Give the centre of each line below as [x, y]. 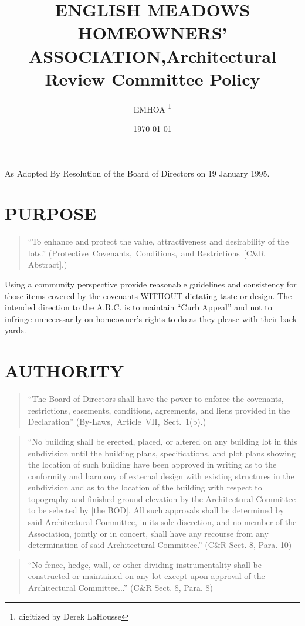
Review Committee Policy [152, 78]
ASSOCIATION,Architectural [152, 55]
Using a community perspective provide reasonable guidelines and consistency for [151, 284]
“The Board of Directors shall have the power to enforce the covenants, [156, 399]
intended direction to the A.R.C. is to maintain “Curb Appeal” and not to [138, 307]
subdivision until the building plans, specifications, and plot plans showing [162, 453]
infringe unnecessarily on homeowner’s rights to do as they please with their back [151, 318]
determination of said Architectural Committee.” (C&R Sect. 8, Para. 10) [160, 545]
